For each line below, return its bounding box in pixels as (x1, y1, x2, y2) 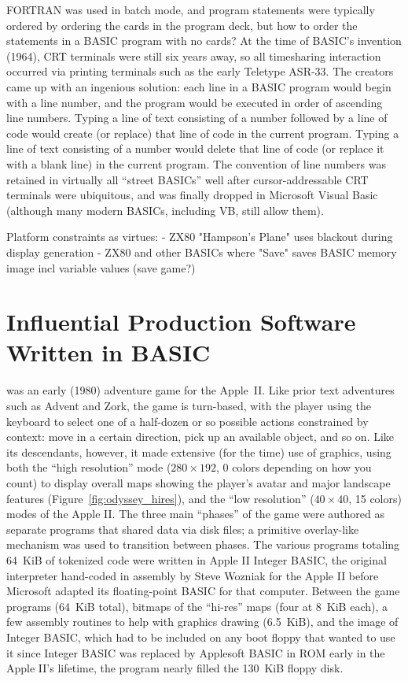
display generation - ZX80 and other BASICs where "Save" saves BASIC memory (6, 243, 397, 260)
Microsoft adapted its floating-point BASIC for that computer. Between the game (6, 583, 400, 599)
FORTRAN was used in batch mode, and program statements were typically (6, 2, 375, 17)
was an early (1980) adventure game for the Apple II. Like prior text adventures (6, 382, 395, 398)
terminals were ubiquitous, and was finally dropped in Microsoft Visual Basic (6, 187, 378, 203)
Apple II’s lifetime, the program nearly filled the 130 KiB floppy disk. (6, 660, 344, 676)
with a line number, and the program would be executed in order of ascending (6, 94, 383, 110)
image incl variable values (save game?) (6, 259, 196, 276)
